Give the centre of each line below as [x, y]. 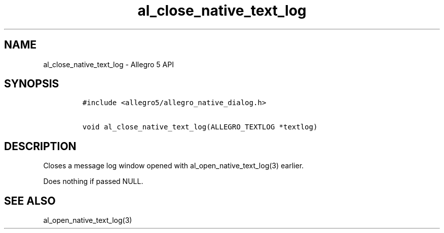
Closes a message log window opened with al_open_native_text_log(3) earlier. [174, 166]
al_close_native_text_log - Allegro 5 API [108, 64]
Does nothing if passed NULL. [93, 181]
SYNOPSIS [32, 84]
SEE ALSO [30, 201]
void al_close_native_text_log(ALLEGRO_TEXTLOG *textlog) [200, 127]
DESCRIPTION [40, 146]
